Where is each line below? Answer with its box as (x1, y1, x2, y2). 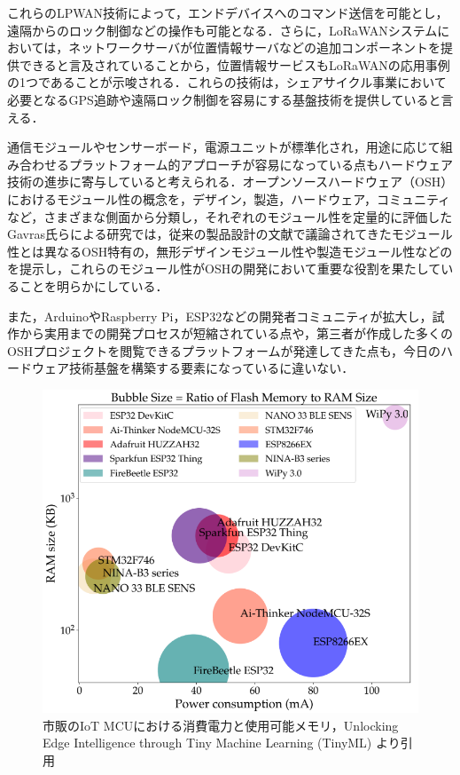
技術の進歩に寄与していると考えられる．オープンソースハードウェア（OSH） (7, 172, 454, 191)
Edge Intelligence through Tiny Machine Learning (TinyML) (43, 733, 372, 752)
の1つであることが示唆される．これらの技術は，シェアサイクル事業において (7, 73, 447, 91)
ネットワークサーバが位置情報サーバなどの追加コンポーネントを (68, 38, 441, 57)
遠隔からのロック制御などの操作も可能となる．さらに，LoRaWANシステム (7, 20, 438, 39)
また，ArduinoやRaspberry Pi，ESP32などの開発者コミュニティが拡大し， (7, 306, 433, 325)
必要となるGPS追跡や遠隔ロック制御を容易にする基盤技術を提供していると (7, 90, 441, 108)
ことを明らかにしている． (19, 276, 168, 295)
